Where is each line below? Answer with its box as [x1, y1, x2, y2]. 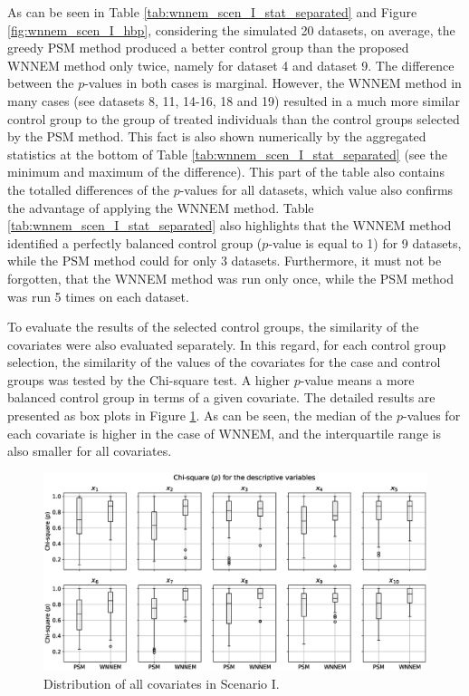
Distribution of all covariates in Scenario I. [43, 674, 280, 693]
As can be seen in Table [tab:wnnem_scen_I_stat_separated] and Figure [7, 3, 417, 21]
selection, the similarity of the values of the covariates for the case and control [7, 353, 441, 372]
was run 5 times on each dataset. [7, 286, 189, 305]
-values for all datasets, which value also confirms [179, 179, 454, 198]
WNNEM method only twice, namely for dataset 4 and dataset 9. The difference [7, 55, 455, 74]
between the [7, 73, 74, 92]
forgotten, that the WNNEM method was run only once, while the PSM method [7, 268, 454, 287]
